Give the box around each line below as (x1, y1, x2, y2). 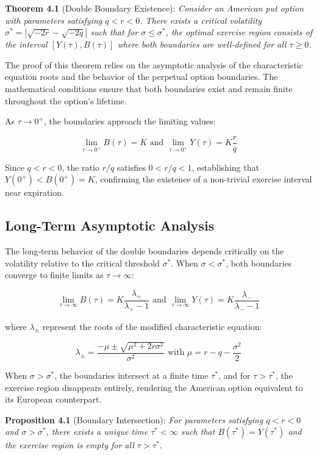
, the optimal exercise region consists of (165, 26, 312, 38)
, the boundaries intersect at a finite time (54, 368, 209, 381)
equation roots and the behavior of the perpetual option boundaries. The (5, 70, 278, 83)
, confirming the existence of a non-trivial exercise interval (95, 173, 312, 185)
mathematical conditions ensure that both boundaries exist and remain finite (5, 82, 293, 95)
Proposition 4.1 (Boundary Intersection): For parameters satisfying (5, 413, 263, 426)
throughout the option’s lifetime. (5, 94, 127, 107)
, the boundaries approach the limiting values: (43, 115, 216, 127)
